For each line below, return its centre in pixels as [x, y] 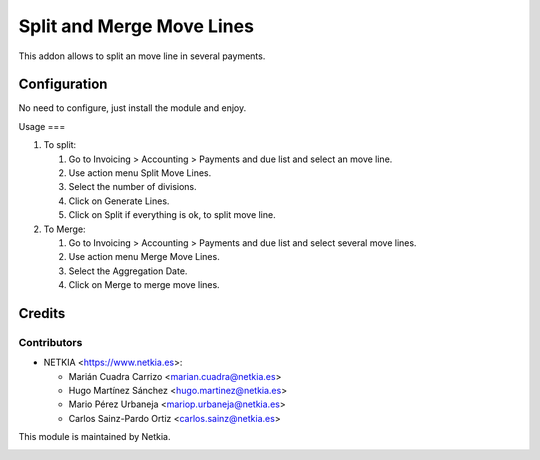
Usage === [42, 126]
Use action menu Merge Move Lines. [144, 257]
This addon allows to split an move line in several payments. [142, 56]
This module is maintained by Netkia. [94, 437]
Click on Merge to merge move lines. [144, 285]
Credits [42, 313]
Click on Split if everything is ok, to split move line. [172, 215]
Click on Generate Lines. [119, 201]
